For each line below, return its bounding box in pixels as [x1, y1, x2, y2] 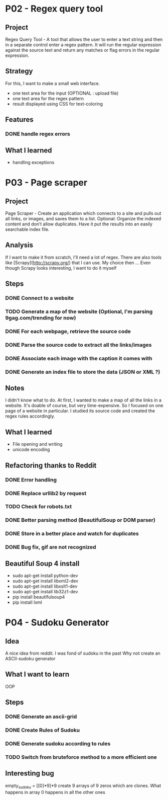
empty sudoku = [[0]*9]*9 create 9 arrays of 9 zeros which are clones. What [5, 782, 161, 790]
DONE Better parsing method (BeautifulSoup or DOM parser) [5, 517, 155, 524]
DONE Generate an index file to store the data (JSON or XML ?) [5, 368, 160, 375]
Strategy [5, 67, 33, 75]
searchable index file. [5, 226, 50, 232]
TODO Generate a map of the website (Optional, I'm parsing [5, 308, 153, 315]
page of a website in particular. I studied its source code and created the [5, 408, 155, 414]
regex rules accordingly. [5, 413, 55, 419]
